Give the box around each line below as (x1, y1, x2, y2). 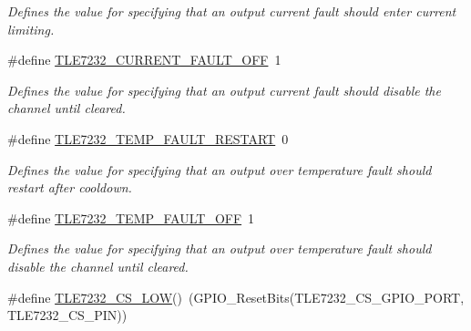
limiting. (7, 19, 55, 38)
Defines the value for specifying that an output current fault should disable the (7, 80, 441, 99)
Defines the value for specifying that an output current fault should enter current (7, 2, 456, 20)
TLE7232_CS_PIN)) (7, 305, 128, 325)
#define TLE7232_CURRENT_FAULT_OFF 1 (7, 50, 282, 69)
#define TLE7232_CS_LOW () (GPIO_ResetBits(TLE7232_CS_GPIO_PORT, (7, 287, 465, 306)
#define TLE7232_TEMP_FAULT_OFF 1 (7, 208, 255, 227)
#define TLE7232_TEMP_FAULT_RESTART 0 (7, 129, 289, 148)
